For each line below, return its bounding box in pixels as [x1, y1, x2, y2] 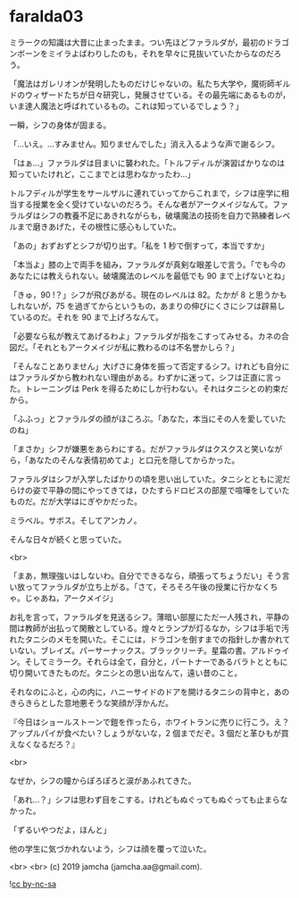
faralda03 [9, 6, 84, 27]
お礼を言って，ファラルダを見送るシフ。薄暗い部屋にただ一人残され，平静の [9, 611, 290, 622]
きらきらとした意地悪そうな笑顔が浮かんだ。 [9, 697, 174, 708]
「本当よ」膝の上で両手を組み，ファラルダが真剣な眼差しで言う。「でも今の [9, 259, 287, 270]
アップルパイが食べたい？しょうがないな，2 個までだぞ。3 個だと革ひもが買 [9, 727, 290, 738]
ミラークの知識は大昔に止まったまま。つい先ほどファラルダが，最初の [9, 37, 266, 47]
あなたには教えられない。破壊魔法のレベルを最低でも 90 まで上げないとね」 [9, 270, 290, 281]
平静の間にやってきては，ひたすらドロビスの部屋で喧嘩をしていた [47, 484, 290, 495]
